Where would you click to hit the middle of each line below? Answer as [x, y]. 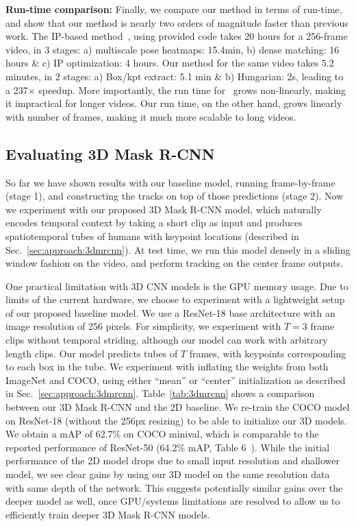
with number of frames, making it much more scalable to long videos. [151, 116]
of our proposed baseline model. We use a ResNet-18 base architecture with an [170, 312]
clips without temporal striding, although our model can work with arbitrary [167, 340]
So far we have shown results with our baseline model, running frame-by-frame [170, 182]
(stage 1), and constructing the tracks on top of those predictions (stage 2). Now [175, 196]
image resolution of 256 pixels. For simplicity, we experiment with [143, 326]
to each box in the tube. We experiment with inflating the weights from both [167, 367]
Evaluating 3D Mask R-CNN [110, 153]
